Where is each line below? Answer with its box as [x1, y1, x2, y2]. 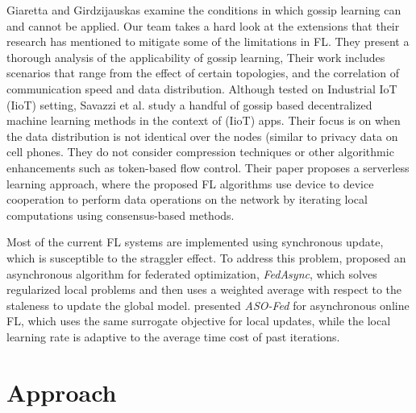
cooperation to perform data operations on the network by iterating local [6, 191, 368, 208]
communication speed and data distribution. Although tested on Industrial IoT [6, 80, 397, 97]
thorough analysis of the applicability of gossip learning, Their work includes [6, 48, 385, 65]
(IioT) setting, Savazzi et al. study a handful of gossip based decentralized [6, 96, 372, 113]
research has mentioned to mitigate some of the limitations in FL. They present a [6, 33, 410, 50]
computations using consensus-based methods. [6, 206, 235, 223]
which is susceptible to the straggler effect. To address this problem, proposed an [6, 249, 406, 266]
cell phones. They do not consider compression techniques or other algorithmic [6, 143, 394, 160]
